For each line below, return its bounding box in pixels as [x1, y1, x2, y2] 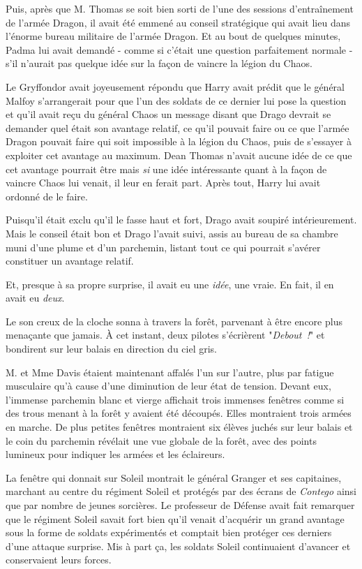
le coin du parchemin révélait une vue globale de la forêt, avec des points [6, 433, 317, 448]
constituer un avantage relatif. [6, 253, 134, 268]
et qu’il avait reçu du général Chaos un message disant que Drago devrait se [6, 107, 331, 121]
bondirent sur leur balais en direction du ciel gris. [6, 341, 218, 356]
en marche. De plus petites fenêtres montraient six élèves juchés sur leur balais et [6, 420, 353, 434]
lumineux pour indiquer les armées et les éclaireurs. [6, 447, 225, 461]
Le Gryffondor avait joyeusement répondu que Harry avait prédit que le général [6, 79, 345, 94]
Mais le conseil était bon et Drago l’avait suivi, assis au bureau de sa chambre [6, 226, 338, 240]
